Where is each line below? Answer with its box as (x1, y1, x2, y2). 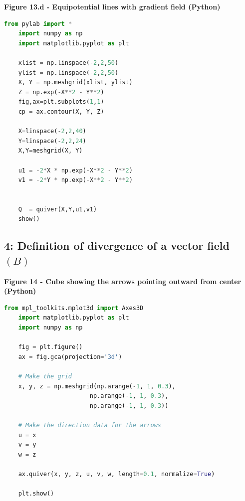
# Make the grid (18, 373, 72, 380)
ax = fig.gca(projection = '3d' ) (18, 353, 122, 360)
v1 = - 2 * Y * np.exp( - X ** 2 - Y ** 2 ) (18, 176, 133, 184)
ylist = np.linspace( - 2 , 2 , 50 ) (18, 69, 119, 76)
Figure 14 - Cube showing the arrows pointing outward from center (4, 276, 242, 286)
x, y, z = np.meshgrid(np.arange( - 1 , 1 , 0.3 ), (18, 382, 176, 390)
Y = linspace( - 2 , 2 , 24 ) (18, 137, 86, 145)
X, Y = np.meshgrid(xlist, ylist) (18, 79, 133, 86)
